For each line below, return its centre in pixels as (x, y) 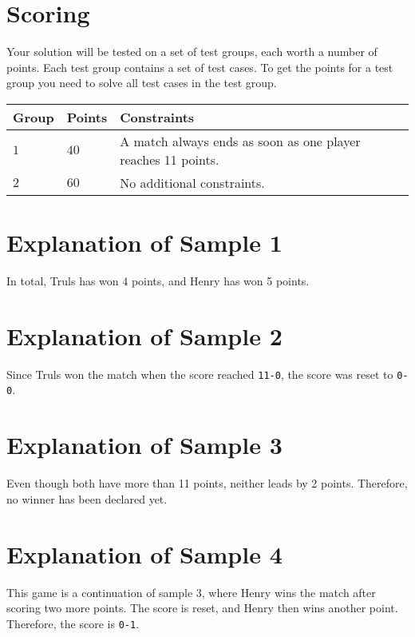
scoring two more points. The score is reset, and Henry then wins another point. (202, 608)
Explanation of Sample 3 (144, 445)
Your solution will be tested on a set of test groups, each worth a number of (192, 52)
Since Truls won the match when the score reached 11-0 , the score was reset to (200, 374)
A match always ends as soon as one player (240, 141)
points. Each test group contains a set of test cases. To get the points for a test (200, 67)
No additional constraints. (192, 182)
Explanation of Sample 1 (144, 243)
